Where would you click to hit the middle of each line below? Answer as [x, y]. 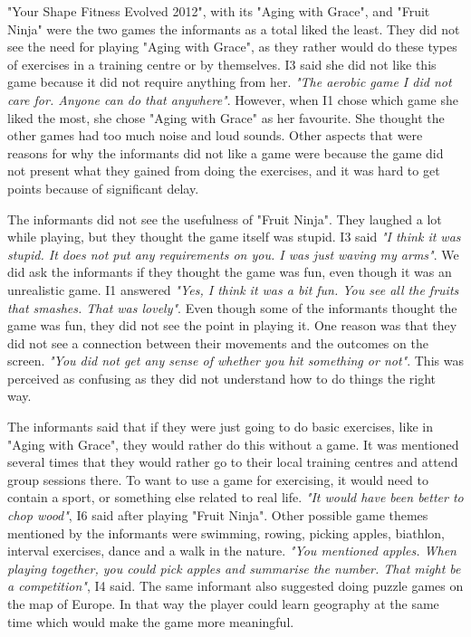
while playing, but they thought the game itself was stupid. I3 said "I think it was [234, 237]
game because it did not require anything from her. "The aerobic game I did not [230, 82]
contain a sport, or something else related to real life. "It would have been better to [235, 497]
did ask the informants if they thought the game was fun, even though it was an [230, 272]
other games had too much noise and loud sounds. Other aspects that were [215, 135]
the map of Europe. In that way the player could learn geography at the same [223, 604]
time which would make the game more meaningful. [151, 621]
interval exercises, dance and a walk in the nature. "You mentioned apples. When [232, 551]
